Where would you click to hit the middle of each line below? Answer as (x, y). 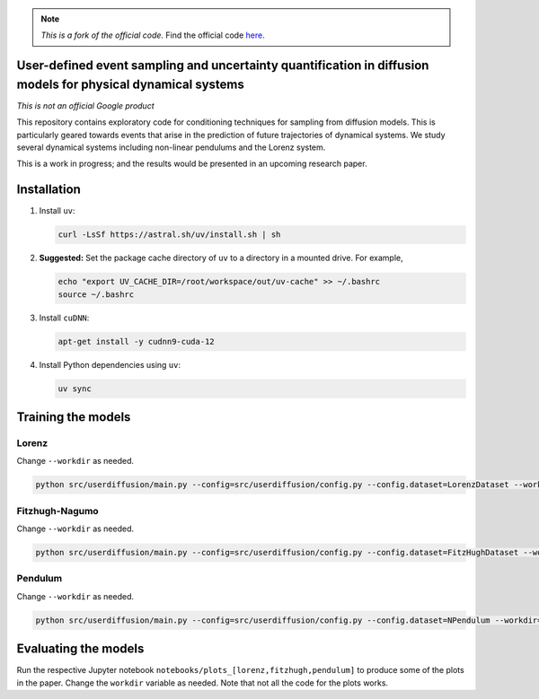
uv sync (75, 389)
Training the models (74, 417)
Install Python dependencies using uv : (110, 364)
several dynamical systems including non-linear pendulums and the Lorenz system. (171, 147)
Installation (49, 190)
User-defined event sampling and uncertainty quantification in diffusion (223, 66)
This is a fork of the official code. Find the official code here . (153, 35)
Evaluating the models (80, 649)
